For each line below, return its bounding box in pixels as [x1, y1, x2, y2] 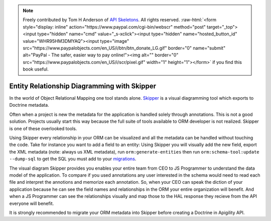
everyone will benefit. [9, 200, 54, 206]
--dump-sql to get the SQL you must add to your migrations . [9, 156, 137, 162]
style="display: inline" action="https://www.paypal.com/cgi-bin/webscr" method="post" [23, 24, 206, 30]
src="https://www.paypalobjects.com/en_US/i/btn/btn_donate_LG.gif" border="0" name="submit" [23, 45, 226, 51]
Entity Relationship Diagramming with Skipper [9, 82, 157, 90]
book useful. [23, 66, 49, 72]
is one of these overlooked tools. [9, 125, 77, 131]
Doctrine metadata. [9, 102, 50, 108]
